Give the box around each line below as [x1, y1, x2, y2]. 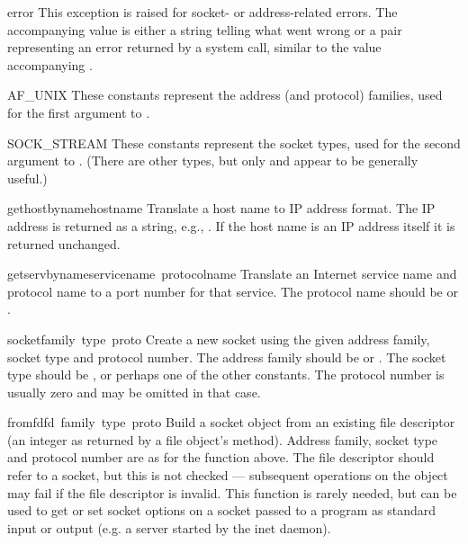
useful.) [7, 168, 48, 187]
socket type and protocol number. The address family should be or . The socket [7, 347, 446, 366]
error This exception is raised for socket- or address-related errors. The [7, 3, 398, 21]
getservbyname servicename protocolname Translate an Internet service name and [7, 264, 457, 283]
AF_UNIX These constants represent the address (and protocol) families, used [7, 85, 443, 104]
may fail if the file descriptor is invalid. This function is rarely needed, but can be [7, 483, 457, 502]
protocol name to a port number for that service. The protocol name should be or [7, 281, 458, 300]
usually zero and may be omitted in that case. [7, 382, 261, 401]
